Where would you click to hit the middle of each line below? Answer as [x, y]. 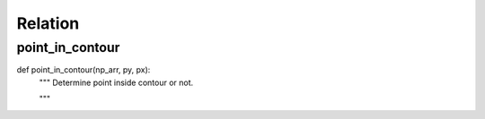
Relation [48, 23]
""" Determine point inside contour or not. [116, 82]
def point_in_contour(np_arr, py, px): [84, 70]
